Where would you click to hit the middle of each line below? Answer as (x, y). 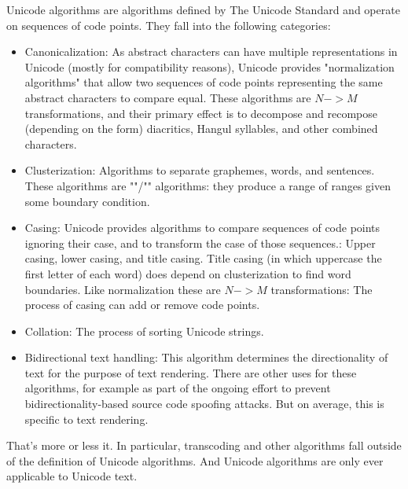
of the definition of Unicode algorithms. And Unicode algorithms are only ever (195, 460)
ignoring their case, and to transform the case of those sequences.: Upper (200, 243)
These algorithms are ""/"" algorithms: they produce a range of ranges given (208, 185)
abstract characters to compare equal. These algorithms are (168, 97)
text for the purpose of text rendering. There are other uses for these (191, 372)
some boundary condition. (87, 201)
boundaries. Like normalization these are (123, 289)
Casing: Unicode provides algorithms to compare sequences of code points (202, 228)
